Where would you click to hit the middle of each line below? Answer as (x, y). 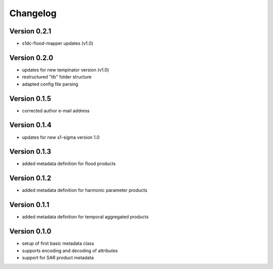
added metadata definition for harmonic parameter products (85, 190)
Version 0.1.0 (30, 231)
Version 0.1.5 (30, 99)
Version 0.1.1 (29, 205)
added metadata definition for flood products (69, 164)
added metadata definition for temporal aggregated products (85, 217)
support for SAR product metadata (58, 257)
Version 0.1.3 (30, 152)
